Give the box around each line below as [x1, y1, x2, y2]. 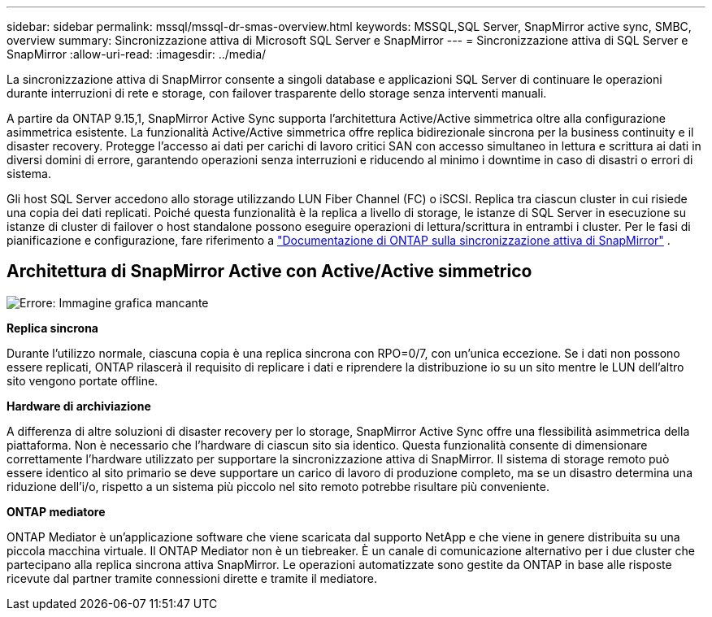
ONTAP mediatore [7, 504, 106, 519]
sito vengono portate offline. [7, 373, 158, 388]
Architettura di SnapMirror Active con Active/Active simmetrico [7, 261, 532, 282]
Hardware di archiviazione [7, 398, 151, 413]
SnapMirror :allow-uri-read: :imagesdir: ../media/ [7, 47, 267, 61]
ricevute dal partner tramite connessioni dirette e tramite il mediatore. [7, 571, 377, 585]
